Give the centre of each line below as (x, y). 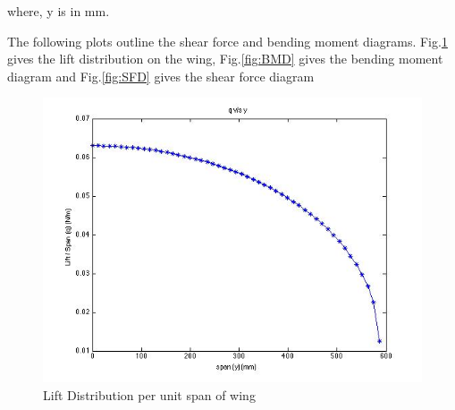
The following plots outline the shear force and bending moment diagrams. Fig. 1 (227, 41)
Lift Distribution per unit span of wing (149, 394)
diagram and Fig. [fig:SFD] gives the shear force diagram (161, 76)
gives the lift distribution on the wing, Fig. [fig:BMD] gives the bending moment (225, 59)
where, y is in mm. (59, 11)
